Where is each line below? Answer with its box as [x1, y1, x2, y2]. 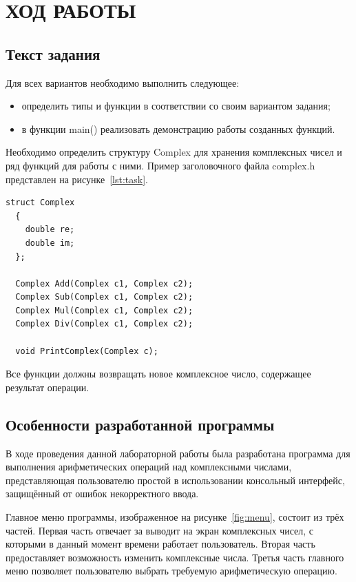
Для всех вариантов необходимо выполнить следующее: [6, 75, 240, 90]
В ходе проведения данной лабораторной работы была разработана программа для [6, 446, 350, 460]
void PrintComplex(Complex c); [15, 346, 158, 356]
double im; [25, 238, 75, 248]
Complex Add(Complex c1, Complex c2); [15, 278, 193, 289]
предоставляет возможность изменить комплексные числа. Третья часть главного [6, 550, 344, 564]
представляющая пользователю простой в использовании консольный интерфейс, [6, 472, 345, 487]
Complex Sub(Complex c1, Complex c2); [15, 292, 193, 302]
